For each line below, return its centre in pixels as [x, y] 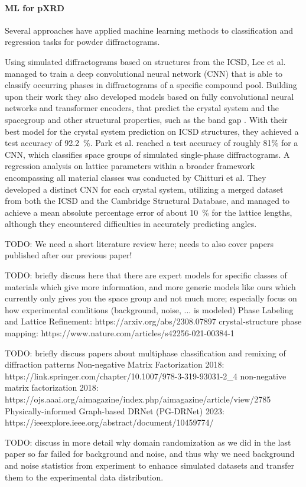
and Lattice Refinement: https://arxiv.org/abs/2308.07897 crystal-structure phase [153, 321]
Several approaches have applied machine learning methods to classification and [149, 30]
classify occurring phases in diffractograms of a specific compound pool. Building [151, 85]
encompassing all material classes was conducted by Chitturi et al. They [136, 177]
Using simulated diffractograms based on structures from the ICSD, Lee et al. [145, 61]
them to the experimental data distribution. [84, 477]
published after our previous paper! [69, 255]
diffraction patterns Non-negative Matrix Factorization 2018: [115, 364]
